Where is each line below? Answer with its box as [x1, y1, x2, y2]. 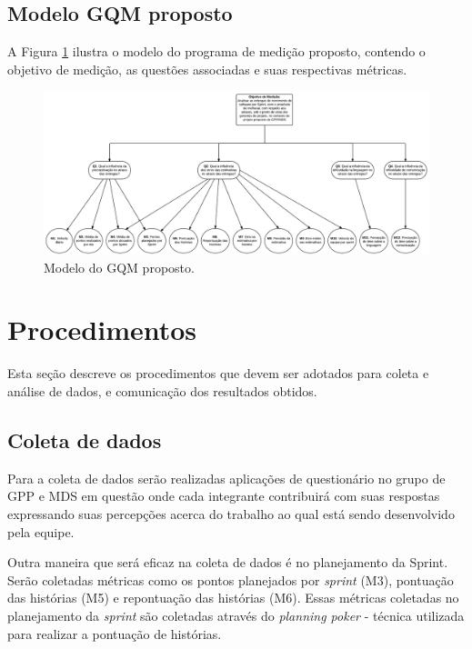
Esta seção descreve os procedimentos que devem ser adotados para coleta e [7, 364, 429, 383]
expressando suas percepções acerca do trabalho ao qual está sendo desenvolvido [7, 504, 455, 523]
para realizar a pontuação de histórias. [7, 624, 222, 643]
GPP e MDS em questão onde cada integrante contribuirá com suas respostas [7, 486, 440, 505]
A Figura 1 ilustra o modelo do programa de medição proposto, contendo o [7, 42, 426, 61]
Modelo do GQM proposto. [44, 257, 195, 276]
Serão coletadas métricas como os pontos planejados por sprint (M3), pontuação [7, 570, 454, 589]
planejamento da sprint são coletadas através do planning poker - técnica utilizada [7, 605, 465, 624]
